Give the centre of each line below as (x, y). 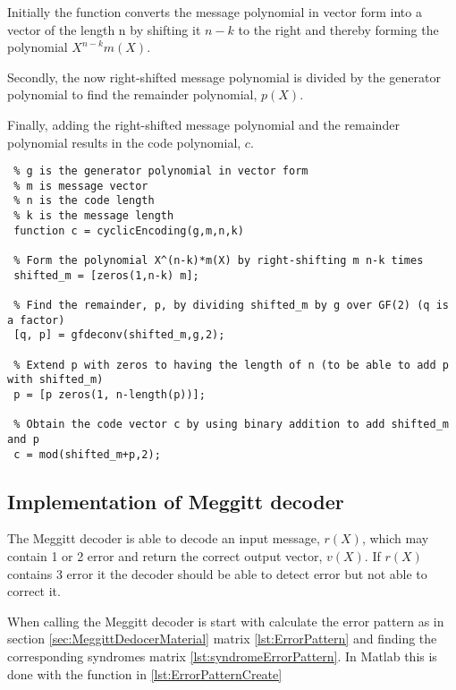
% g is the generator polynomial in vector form (161, 171)
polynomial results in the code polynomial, (124, 142)
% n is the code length (84, 201)
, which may (395, 538)
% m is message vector (81, 186)
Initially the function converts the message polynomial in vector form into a (215, 12)
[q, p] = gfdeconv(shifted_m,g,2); (119, 335)
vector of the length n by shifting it (104, 29)
